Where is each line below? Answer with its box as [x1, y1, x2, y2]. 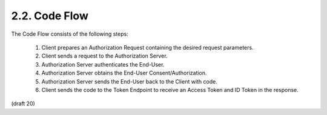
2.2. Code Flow [11, 9, 89, 22]
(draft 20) [11, 100, 36, 107]
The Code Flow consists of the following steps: [11, 30, 128, 38]
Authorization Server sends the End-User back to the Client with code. [41, 77, 217, 85]
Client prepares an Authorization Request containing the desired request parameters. [41, 44, 254, 51]
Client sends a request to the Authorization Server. [41, 52, 168, 60]
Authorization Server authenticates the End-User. [41, 61, 165, 68]
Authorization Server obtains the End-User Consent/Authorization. [41, 70, 207, 77]
